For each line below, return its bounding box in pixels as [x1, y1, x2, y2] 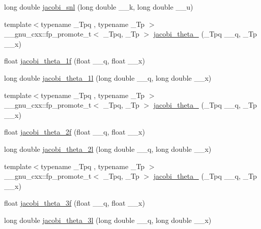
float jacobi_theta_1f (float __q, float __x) [4, 55, 145, 66]
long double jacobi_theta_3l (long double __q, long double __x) [4, 214, 212, 225]
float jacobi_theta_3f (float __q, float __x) [4, 198, 145, 208]
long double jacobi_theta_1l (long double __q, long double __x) [4, 72, 212, 83]
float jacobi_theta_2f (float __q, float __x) [4, 126, 145, 137]
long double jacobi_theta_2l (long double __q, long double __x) [4, 143, 212, 154]
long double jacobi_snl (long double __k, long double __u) [4, 2, 193, 12]
